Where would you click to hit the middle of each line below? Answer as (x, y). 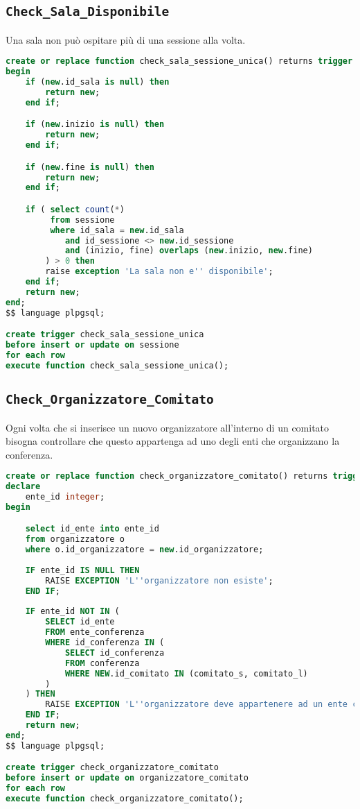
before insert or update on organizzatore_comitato (127, 778)
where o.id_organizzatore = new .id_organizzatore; (144, 550)
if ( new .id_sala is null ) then (97, 82)
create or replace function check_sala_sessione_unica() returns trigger (179, 61)
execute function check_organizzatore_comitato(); (125, 799)
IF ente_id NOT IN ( (72, 612)
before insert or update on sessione (92, 345)
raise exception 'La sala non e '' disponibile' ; (159, 272)
